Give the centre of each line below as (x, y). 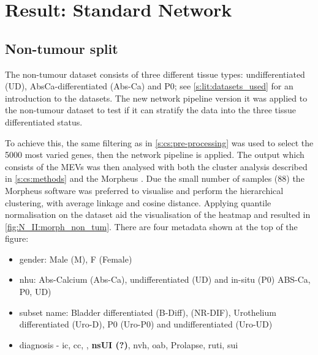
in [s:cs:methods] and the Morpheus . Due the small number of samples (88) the (155, 178)
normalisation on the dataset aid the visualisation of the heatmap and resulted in (158, 215)
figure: (17, 238)
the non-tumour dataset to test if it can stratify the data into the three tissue (150, 110)
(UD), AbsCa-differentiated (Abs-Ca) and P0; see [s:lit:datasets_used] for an (149, 86)
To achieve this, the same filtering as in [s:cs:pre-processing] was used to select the (159, 142)
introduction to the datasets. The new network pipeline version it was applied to (156, 98)
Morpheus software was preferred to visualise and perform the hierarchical (144, 190)
